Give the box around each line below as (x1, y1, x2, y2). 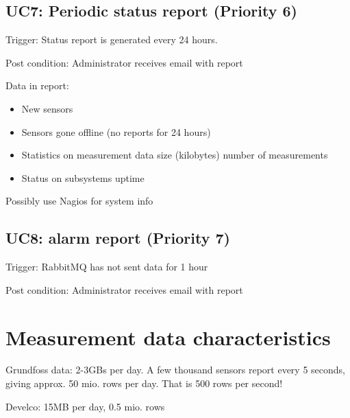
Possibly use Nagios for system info (5, 194, 153, 208)
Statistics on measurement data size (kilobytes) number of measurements (21, 148, 328, 162)
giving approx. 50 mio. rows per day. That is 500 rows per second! (5, 376, 283, 391)
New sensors (21, 101, 73, 115)
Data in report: (5, 78, 69, 93)
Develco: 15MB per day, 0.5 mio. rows (5, 399, 165, 413)
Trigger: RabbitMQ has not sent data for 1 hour (5, 259, 208, 274)
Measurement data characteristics (5, 323, 331, 351)
